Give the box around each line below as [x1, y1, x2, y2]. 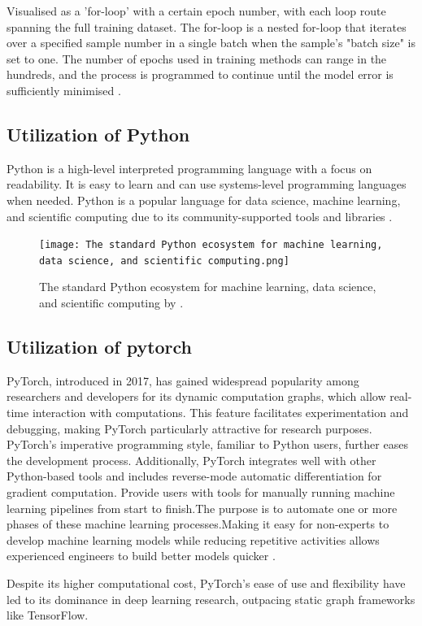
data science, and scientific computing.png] [39, 254, 289, 267]
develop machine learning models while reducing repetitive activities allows [7, 531, 380, 548]
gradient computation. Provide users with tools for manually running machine [7, 484, 395, 500]
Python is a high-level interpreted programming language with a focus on [7, 159, 372, 176]
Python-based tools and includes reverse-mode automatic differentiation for [7, 467, 382, 485]
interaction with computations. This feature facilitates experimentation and [32, 404, 409, 421]
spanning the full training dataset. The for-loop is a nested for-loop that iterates [7, 18, 407, 35]
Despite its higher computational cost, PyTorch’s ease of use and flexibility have [7, 574, 406, 591]
